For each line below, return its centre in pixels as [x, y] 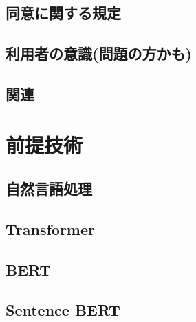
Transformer [50, 229]
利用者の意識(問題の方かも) [99, 53]
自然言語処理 [49, 189]
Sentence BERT [63, 310]
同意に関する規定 [63, 13]
